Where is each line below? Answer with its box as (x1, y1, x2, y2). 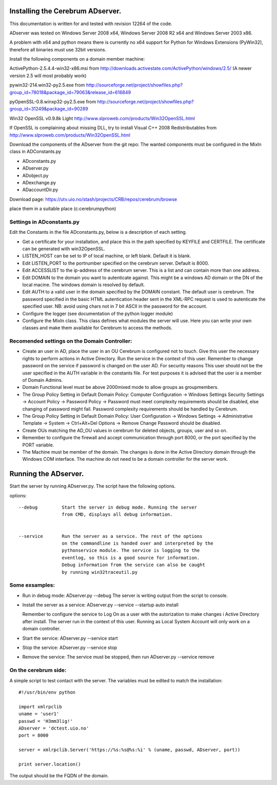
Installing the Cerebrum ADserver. (9, 7, 122, 15)
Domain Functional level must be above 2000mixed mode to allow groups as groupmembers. (22, 384, 219, 390)
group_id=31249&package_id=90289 (9, 106, 88, 112)
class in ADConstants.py (9, 148, 62, 155)
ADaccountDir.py (22, 186, 58, 193)
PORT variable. (22, 442, 54, 448)
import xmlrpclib (18, 704, 62, 709)
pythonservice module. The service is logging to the (62, 548, 200, 553)
